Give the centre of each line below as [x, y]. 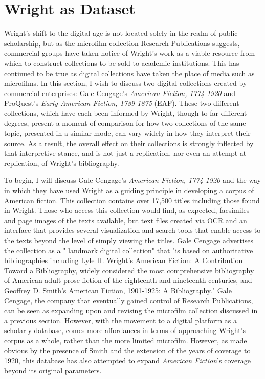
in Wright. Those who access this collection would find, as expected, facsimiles [127, 210]
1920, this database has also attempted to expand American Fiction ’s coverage [127, 360]
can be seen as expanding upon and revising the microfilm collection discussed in [131, 310]
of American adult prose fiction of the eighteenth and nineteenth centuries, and [128, 280]
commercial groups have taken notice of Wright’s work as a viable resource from [130, 53]
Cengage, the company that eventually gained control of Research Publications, [129, 300]
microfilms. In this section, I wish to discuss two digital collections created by [126, 83]
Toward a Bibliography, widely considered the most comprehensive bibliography [129, 270]
